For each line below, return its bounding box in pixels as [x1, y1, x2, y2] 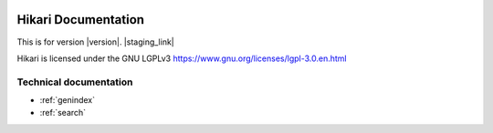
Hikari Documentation [16, 12, 145, 27]
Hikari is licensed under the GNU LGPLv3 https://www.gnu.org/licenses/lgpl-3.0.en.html [16, 53, 347, 64]
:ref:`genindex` [39, 95, 96, 106]
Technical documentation [16, 76, 133, 88]
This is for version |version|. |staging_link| [16, 36, 174, 47]
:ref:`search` [39, 107, 87, 118]
